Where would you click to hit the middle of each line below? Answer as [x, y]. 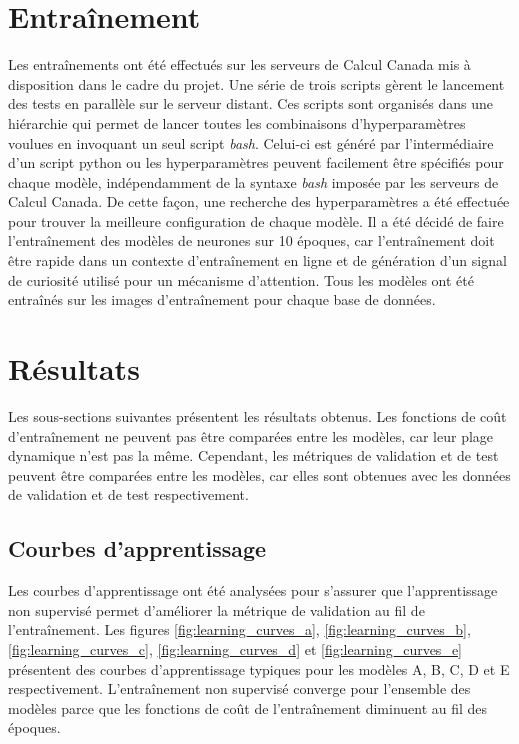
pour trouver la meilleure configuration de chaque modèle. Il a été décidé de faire [256, 220]
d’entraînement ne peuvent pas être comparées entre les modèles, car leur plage [251, 435]
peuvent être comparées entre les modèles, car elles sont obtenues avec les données [259, 474]
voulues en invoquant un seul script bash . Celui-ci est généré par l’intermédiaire [251, 142]
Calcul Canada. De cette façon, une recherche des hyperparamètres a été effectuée [259, 201]
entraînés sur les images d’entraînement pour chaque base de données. [222, 299]
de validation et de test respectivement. [128, 494]
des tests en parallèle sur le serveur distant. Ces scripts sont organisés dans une [250, 103]
